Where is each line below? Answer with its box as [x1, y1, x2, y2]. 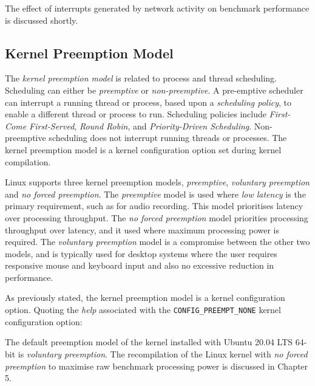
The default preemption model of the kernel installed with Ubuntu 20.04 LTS [5, 336, 293, 348]
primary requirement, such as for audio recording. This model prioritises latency [5, 199, 303, 212]
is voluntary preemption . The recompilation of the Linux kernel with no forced [18, 347, 308, 360]
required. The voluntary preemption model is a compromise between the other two [5, 235, 310, 248]
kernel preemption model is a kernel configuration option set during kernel [5, 143, 282, 156]
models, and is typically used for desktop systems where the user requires [5, 247, 277, 260]
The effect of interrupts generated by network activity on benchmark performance [5, 2, 310, 14]
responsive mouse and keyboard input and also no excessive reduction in [5, 259, 274, 272]
